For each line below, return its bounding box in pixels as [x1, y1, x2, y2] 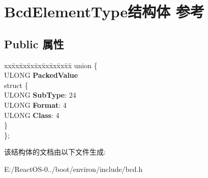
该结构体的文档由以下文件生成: [4, 146, 106, 157]
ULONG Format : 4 [4, 99, 67, 110]
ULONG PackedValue [4, 70, 78, 80]
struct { [4, 79, 28, 90]
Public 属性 [4, 36, 64, 51]
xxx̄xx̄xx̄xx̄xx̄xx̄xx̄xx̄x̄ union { [4, 60, 98, 70]
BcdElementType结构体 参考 [4, 1, 204, 22]
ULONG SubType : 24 [4, 90, 76, 100]
